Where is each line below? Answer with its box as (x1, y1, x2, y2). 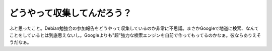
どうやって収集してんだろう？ (9, 8, 132, 19)
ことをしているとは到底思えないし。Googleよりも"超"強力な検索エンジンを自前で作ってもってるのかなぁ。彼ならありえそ (9, 32, 261, 38)
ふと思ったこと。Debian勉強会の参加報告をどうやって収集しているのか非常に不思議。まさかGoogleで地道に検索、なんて (9, 25, 259, 31)
